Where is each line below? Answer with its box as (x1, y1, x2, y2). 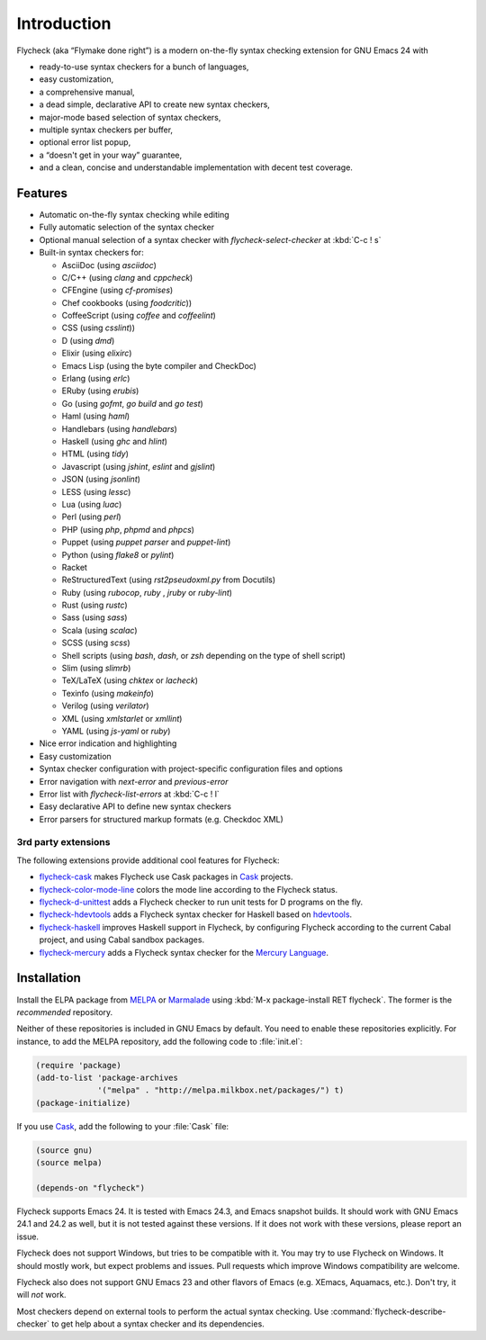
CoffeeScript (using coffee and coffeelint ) (61, 310, 216, 321)
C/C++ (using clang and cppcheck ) (61, 272, 193, 283)
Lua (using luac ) (61, 499, 122, 509)
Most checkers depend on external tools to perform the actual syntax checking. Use (16, 1306, 329, 1317)
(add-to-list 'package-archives (35, 1073, 179, 1084)
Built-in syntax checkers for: (39, 247, 144, 258)
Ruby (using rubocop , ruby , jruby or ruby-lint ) (61, 587, 233, 598)
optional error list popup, (39, 137, 131, 148)
